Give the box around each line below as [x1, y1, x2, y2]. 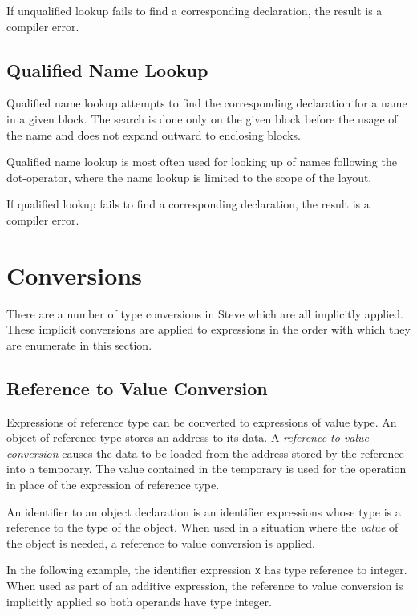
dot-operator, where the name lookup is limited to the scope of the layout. [6, 168, 372, 185]
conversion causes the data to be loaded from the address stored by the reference [6, 444, 404, 461]
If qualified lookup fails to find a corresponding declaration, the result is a [6, 196, 370, 212]
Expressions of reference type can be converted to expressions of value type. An [6, 413, 397, 430]
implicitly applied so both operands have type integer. [6, 593, 272, 609]
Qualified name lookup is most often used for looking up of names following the [6, 153, 397, 170]
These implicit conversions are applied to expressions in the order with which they [6, 321, 411, 338]
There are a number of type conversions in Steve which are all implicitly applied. [6, 305, 404, 322]
